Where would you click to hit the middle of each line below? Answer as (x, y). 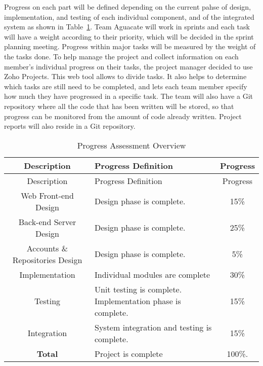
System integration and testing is (153, 327)
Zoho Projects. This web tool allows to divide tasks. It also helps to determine (125, 76)
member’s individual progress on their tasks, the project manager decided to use (128, 66)
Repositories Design (47, 260)
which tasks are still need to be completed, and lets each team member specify (126, 86)
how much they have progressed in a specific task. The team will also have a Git (129, 96)
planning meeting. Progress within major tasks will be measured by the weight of (130, 46)
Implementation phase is (138, 301)
